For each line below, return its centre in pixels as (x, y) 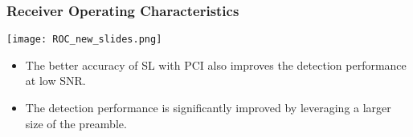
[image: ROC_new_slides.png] (84, 40)
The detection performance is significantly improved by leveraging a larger (208, 108)
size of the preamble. (76, 123)
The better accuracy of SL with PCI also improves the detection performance (216, 64)
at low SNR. (55, 81)
